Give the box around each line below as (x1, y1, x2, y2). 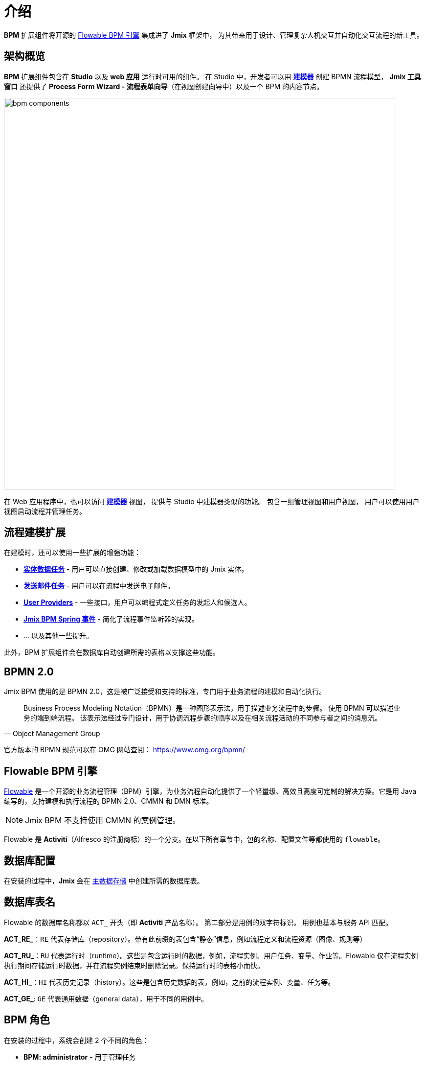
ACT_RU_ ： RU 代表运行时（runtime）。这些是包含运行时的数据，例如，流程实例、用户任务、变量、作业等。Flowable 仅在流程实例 (4, 951, 418, 960)
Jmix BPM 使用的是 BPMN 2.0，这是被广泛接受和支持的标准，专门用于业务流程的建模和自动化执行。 (4, 687, 326, 696)
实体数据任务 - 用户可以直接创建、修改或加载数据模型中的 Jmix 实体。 (23, 565, 248, 574)
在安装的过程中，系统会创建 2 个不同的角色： (4, 1036, 149, 1044)
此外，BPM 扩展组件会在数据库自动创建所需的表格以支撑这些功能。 (4, 648, 220, 657)
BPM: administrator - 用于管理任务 (23, 1052, 136, 1061)
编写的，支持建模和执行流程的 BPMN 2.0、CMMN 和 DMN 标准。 (4, 797, 213, 806)
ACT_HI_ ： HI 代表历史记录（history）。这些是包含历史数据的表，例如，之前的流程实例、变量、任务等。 (4, 977, 335, 986)
